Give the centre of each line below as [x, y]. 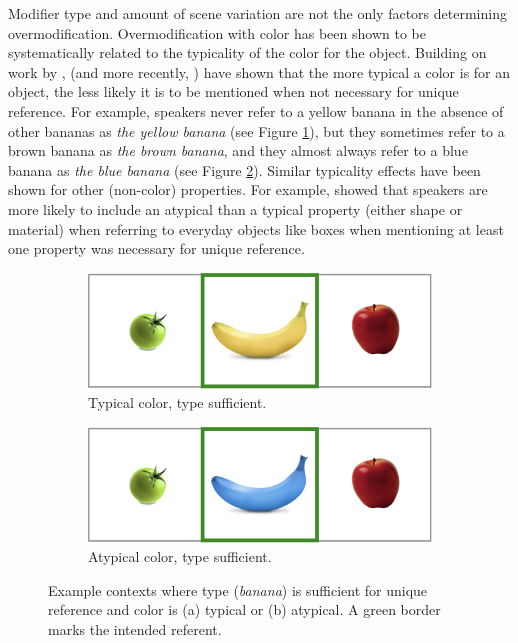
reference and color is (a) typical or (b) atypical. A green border [244, 609]
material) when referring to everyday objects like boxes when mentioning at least [256, 228]
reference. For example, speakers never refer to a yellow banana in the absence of [256, 110]
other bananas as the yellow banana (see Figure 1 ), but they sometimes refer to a [256, 130]
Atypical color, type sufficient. [180, 556]
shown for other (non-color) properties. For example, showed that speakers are [248, 189]
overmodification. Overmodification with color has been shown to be [217, 32]
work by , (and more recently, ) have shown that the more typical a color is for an [259, 71]
